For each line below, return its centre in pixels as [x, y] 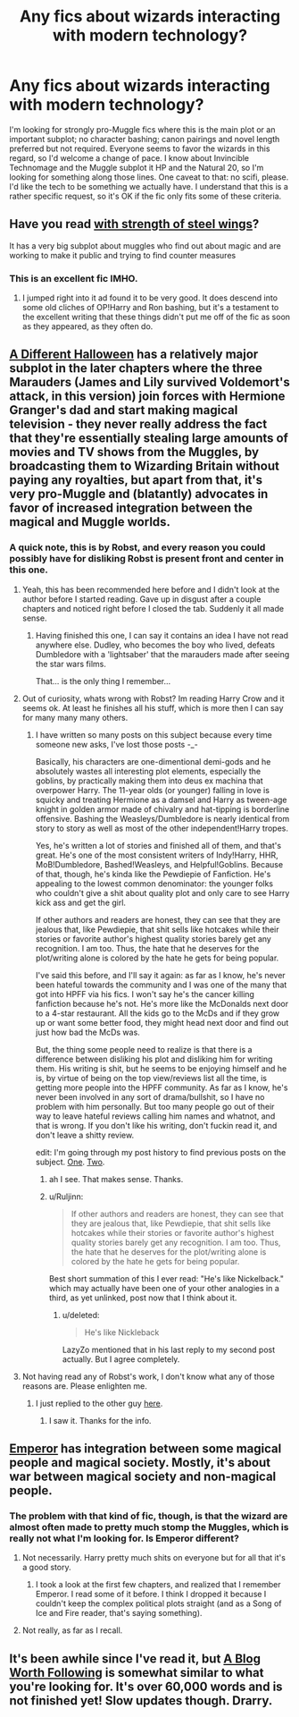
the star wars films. [71, 664]
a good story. [46, 1568]
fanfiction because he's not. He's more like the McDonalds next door [162, 1003]
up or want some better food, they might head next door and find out [162, 1022]
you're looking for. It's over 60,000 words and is [146, 1686]
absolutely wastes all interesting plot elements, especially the [148, 771]
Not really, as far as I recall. [72, 1630]
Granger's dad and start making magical [124, 410]
